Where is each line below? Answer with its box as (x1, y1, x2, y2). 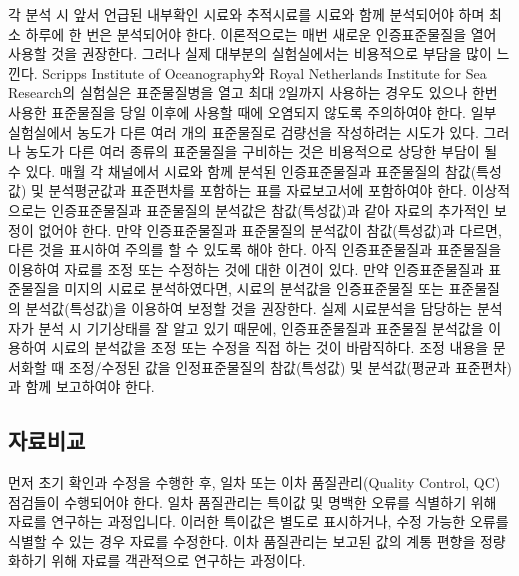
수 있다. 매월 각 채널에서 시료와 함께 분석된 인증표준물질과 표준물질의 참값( (8, 160, 477, 181)
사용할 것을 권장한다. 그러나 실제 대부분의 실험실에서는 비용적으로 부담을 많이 (8, 43, 492, 64)
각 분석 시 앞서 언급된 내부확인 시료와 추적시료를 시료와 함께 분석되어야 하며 (8, 4, 485, 24)
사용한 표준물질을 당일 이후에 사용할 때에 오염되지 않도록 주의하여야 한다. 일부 (8, 101, 497, 122)
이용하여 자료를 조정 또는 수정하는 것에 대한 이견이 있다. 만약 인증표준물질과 (8, 258, 484, 279)
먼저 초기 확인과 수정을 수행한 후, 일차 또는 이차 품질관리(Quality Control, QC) (8, 472, 501, 493)
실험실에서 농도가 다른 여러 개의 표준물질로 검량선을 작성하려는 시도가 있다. (8, 121, 479, 142)
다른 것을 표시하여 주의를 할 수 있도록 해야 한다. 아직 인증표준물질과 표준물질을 (8, 239, 502, 260)
